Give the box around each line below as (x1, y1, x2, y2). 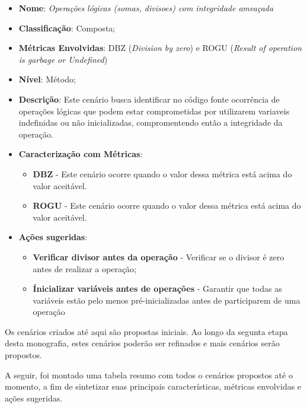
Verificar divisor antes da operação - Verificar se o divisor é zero (33, 250, 284, 263)
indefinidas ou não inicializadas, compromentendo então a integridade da (18, 116, 283, 129)
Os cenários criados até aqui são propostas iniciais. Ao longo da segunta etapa (5, 325, 288, 337)
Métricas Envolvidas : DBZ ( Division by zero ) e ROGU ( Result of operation (18, 42, 302, 54)
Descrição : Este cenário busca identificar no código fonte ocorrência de (18, 93, 280, 105)
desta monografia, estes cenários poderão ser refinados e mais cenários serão (5, 337, 280, 349)
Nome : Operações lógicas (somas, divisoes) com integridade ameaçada (18, 2, 274, 14)
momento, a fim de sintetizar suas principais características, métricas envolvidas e (5, 380, 302, 393)
